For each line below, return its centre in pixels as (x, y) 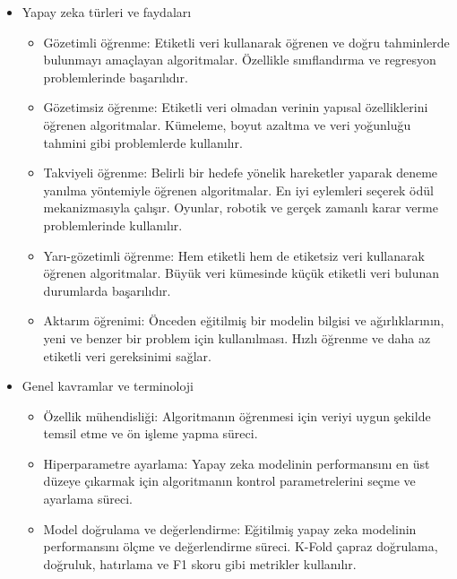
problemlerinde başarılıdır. (116, 77)
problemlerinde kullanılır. (113, 225)
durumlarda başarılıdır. (107, 290)
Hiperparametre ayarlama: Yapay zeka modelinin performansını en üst (237, 463)
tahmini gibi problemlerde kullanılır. (143, 142)
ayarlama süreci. (88, 499)
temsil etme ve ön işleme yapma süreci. (151, 433)
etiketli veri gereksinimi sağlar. (127, 355)
